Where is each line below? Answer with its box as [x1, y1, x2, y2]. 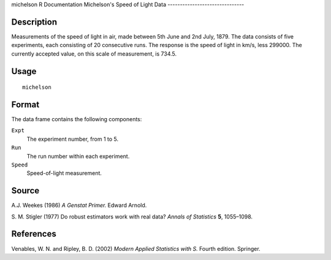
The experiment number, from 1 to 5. [26, 135, 119, 143]
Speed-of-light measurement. [26, 169, 102, 177]
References [11, 229, 56, 239]
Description [11, 17, 58, 27]
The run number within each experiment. [26, 152, 130, 160]
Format [11, 99, 40, 110]
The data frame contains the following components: [11, 116, 142, 122]
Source [11, 185, 40, 196]
